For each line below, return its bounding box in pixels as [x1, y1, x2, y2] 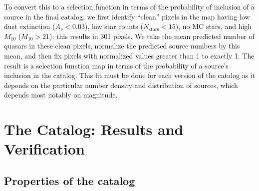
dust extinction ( [4, 21, 55, 31]
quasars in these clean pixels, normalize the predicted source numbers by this [4, 40, 240, 51]
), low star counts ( [84, 21, 143, 31]
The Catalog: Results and [4, 119, 184, 139]
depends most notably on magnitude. [4, 89, 118, 100]
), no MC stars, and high [175, 21, 252, 31]
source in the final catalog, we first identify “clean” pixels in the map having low [4, 11, 250, 21]
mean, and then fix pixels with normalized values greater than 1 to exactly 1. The [4, 50, 255, 60]
